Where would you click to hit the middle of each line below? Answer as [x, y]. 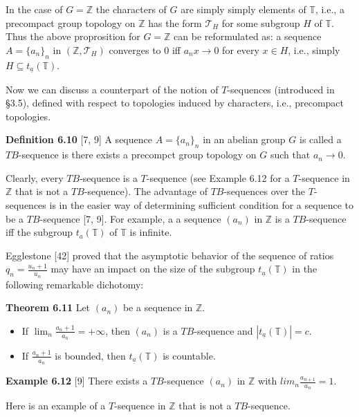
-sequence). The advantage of [146, 191]
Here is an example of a [56, 406]
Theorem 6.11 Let [48, 307]
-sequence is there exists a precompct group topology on [137, 155]
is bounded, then [90, 355]
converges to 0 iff [145, 49]
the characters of [131, 9]
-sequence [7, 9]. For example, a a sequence [130, 218]
